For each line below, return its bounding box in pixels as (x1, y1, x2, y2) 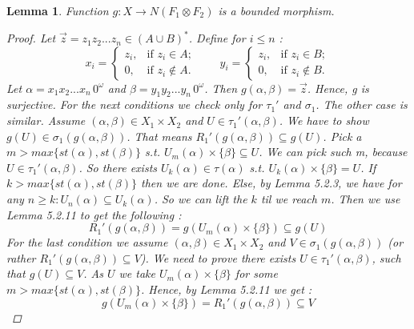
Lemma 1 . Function (6, 2, 109, 18)
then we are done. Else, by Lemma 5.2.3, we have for (141, 175, 402, 191)
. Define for (188, 30, 246, 46)
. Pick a (323, 127, 362, 144)
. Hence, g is (307, 79, 369, 96)
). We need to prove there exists (140, 249, 296, 266)
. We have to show (279, 112, 369, 129)
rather (6, 249, 36, 266)
